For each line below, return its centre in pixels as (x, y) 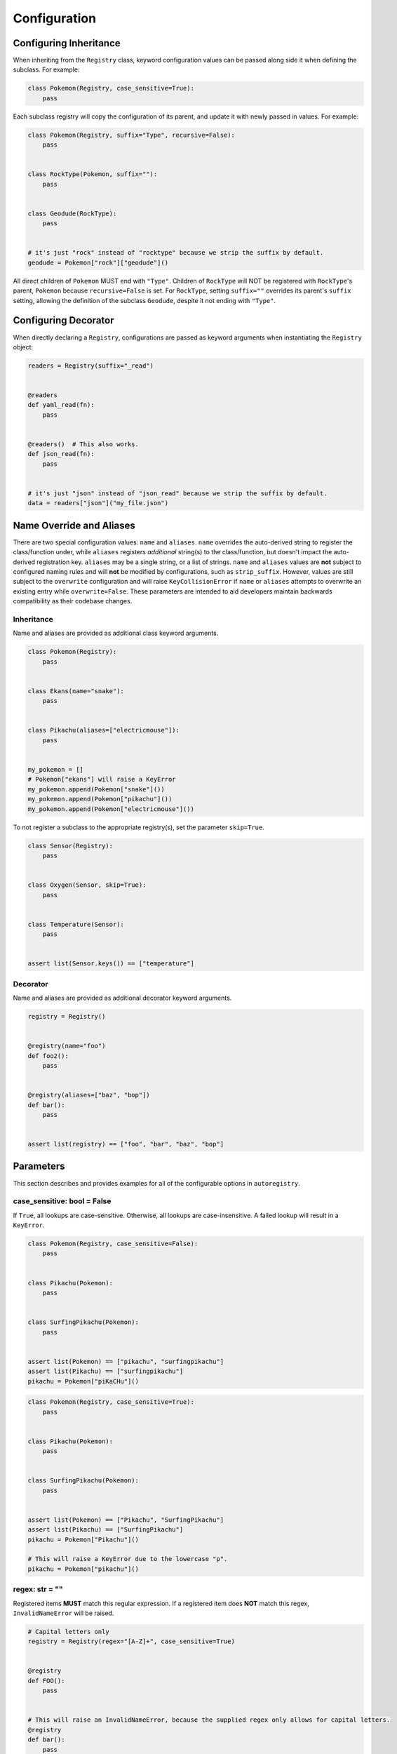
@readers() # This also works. (83, 444)
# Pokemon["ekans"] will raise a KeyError (102, 779)
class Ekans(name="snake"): (76, 691)
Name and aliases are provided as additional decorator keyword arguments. (122, 998)
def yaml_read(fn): (61, 405)
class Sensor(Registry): (70, 846)
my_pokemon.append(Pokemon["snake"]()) (96, 789)
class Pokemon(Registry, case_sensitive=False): (113, 1244)
